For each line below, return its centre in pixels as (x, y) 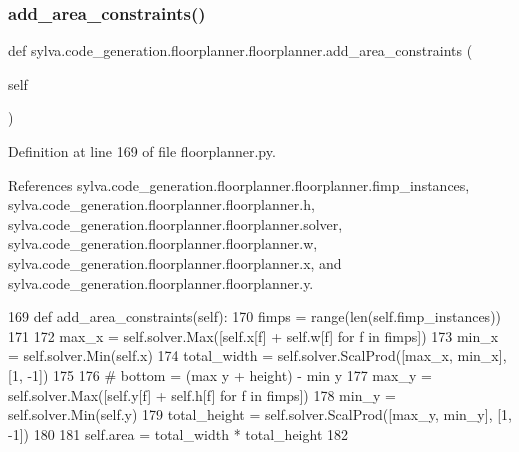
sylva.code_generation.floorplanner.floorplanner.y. (161, 282)
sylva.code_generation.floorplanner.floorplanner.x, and (175, 262)
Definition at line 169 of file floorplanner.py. (142, 151)
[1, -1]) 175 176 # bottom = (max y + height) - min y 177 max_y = (220, 374)
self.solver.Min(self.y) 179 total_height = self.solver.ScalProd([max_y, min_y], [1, (260, 414)
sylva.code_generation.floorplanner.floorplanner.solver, (175, 223)
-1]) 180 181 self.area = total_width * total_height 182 (178, 433)
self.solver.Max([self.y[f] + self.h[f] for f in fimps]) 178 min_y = (202, 394)
